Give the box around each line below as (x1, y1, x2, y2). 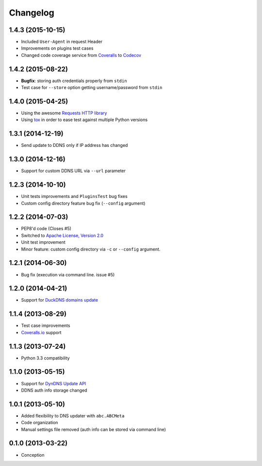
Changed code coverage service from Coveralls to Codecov (21, 52, 142, 58)
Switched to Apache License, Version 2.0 (21, 233, 104, 238)
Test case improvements (21, 323, 70, 328)
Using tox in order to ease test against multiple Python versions (21, 117, 148, 123)
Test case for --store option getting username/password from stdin (21, 85, 163, 90)
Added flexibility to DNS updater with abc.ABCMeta (21, 412, 125, 418)
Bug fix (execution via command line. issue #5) (21, 271, 115, 277)
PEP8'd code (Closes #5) (21, 226, 71, 232)
